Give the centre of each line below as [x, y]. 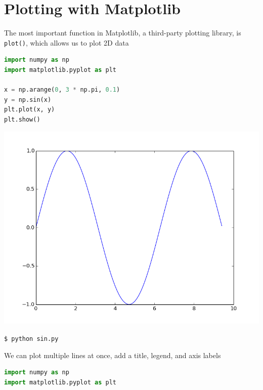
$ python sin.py [31, 339]
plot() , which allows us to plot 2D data [67, 42]
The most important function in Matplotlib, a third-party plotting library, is [123, 33]
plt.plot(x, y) [30, 110]
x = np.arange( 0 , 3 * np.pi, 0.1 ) [62, 90]
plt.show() [22, 119]
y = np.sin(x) [28, 100]
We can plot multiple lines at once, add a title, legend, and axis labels [113, 355]
